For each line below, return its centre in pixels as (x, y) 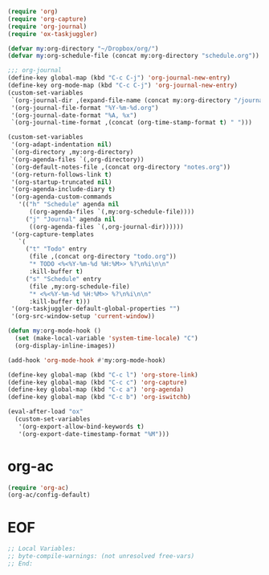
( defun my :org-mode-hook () (55, 331)
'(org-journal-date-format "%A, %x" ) (74, 115)
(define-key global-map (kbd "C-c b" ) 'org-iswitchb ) (100, 398)
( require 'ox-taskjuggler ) (53, 34)
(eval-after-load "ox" (45, 412)
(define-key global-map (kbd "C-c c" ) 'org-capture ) (98, 382)
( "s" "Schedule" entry (63, 279)
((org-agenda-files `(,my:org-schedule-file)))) (112, 212)
